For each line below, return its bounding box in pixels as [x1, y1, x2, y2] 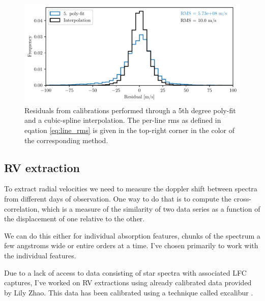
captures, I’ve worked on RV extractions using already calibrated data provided [4, 277, 252, 288]
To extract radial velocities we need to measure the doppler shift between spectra [4, 183, 257, 194]
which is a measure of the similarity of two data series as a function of [41, 203, 260, 214]
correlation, [4, 203, 40, 214]
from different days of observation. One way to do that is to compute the [4, 193, 231, 204]
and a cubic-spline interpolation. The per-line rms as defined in [24, 115, 221, 125]
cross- [233, 193, 251, 204]
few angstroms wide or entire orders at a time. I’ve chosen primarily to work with [4, 240, 258, 251]
